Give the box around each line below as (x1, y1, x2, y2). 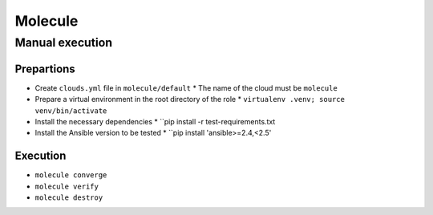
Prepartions (14, 62, 75, 75)
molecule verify (34, 181, 99, 191)
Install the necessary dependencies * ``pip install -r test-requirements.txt (34, 116, 276, 126)
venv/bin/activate (34, 106, 107, 116)
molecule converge (34, 171, 107, 180)
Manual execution (14, 35, 112, 50)
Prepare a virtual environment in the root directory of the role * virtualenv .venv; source (34, 95, 345, 104)
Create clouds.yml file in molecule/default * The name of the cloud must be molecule (34, 83, 338, 92)
